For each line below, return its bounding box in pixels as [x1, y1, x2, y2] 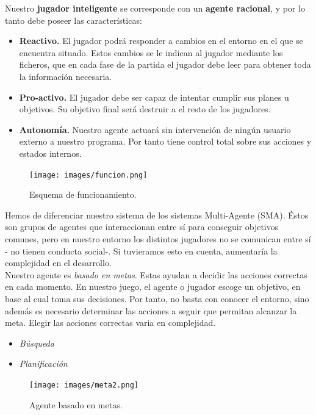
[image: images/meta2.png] [29, 380, 138, 389]
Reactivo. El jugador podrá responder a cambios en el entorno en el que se [19, 34, 303, 47]
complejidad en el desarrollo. [5, 256, 112, 269]
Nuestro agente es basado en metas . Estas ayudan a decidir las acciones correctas [5, 268, 307, 281]
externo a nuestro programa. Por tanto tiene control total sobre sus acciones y [19, 135, 312, 148]
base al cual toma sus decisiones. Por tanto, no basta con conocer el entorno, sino [5, 292, 309, 305]
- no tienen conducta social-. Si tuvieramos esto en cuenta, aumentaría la [5, 244, 278, 257]
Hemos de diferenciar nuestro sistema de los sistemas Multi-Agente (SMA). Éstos [5, 208, 309, 221]
